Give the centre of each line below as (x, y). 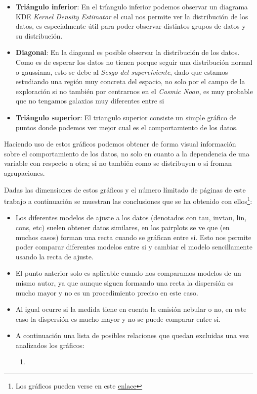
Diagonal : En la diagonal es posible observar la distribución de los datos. (128, 52)
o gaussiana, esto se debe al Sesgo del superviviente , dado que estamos (122, 72)
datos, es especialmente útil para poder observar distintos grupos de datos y (130, 26)
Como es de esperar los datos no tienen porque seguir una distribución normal (134, 62)
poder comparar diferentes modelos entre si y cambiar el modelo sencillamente (134, 247)
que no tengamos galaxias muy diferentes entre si (90, 101)
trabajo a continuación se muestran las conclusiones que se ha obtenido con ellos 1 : (128, 200)
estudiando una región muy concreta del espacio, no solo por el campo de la (130, 81)
